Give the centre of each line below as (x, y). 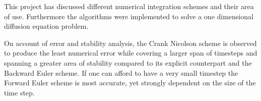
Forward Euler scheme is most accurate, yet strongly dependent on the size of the (130, 83)
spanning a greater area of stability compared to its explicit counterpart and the (128, 62)
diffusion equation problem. (46, 26)
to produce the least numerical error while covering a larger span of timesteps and (131, 53)
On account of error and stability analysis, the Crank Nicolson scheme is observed (130, 43)
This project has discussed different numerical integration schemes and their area (129, 6)
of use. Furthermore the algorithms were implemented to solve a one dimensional (129, 16)
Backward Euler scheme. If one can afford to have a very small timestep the (121, 72)
